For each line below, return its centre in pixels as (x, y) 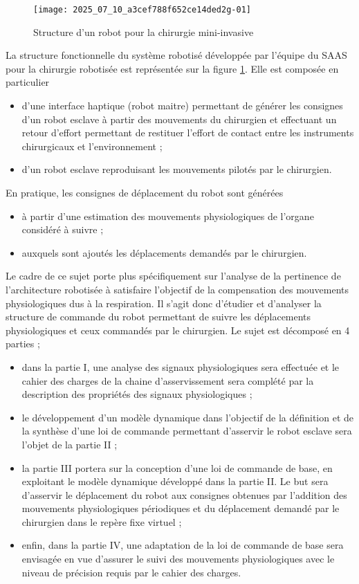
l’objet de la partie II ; (70, 444)
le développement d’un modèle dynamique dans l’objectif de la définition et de (188, 417)
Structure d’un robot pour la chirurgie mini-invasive (144, 31)
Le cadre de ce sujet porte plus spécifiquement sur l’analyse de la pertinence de (173, 276)
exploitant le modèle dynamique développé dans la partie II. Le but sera (175, 481)
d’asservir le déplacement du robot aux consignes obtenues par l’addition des (184, 494)
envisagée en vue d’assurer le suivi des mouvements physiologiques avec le (178, 559)
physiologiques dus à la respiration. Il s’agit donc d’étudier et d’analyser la (164, 303)
